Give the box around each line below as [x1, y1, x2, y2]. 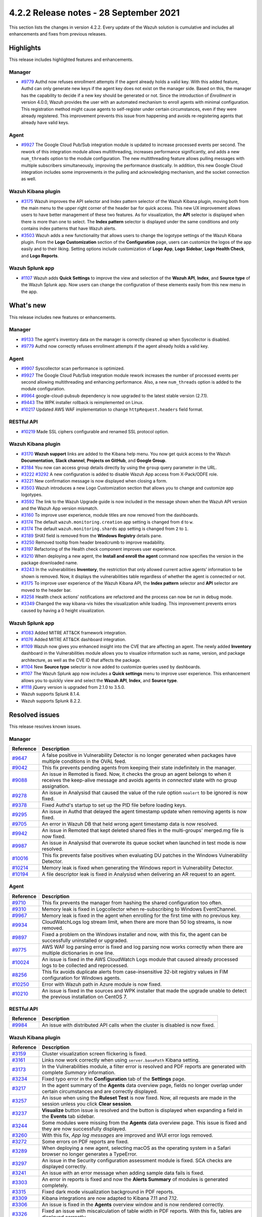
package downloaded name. [21, 560, 78, 566]
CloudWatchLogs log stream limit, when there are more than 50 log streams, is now [42, 918, 232, 925]
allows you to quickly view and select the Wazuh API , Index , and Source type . [21, 677, 178, 683]
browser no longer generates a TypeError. [42, 1151, 138, 1158]
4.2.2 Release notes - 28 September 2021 [9, 7, 180, 18]
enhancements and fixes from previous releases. [9, 31, 107, 37]
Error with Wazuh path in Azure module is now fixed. [42, 981, 162, 988]
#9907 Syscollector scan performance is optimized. [21, 366, 125, 371]
